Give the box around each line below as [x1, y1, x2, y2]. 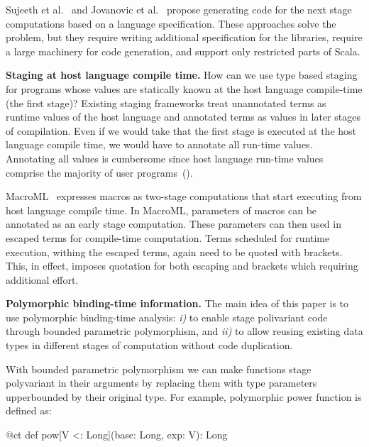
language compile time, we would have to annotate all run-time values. [6, 137, 313, 152]
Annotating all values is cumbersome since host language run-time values [6, 150, 324, 165]
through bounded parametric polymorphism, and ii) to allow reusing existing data [6, 324, 363, 338]
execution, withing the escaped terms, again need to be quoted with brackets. [6, 244, 343, 259]
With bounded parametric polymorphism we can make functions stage [6, 361, 312, 376]
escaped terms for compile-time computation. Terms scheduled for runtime [6, 230, 330, 245]
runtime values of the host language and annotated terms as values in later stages [6, 109, 360, 124]
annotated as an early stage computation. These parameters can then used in [6, 216, 341, 231]
